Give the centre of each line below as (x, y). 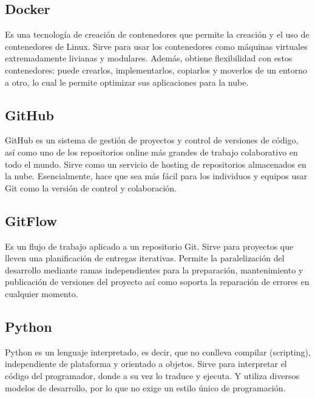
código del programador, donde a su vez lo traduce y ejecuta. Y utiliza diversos (152, 375)
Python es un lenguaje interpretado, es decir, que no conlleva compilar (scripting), (158, 352)
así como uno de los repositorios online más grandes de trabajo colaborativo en (151, 152)
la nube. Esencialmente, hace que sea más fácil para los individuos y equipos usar (156, 176)
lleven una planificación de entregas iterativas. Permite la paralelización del (145, 258)
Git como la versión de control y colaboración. (91, 187)
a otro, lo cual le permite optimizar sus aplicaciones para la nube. (127, 82)
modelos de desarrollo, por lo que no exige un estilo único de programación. (145, 387)
